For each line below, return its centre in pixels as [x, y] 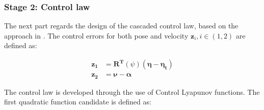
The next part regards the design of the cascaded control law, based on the [121, 26]
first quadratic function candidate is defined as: [78, 102]
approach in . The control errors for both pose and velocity [96, 35]
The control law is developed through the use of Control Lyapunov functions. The [132, 91]
